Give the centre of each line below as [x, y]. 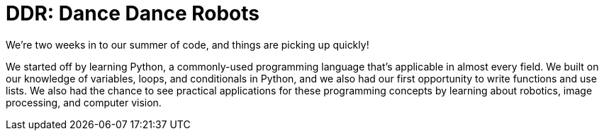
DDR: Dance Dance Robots [133, 13]
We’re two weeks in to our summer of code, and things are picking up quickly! [188, 44]
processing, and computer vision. [84, 102]
